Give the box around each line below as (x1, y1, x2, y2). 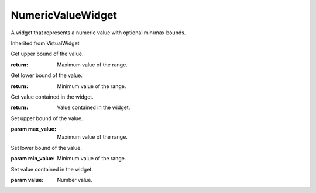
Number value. (57, 177, 93, 184)
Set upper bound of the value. (11, 114, 83, 122)
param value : (11, 177, 44, 184)
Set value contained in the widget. (11, 166, 93, 173)
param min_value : (11, 155, 55, 162)
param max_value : (11, 125, 57, 132)
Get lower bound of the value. (11, 72, 83, 79)
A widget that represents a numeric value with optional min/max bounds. (11, 29, 186, 36)
